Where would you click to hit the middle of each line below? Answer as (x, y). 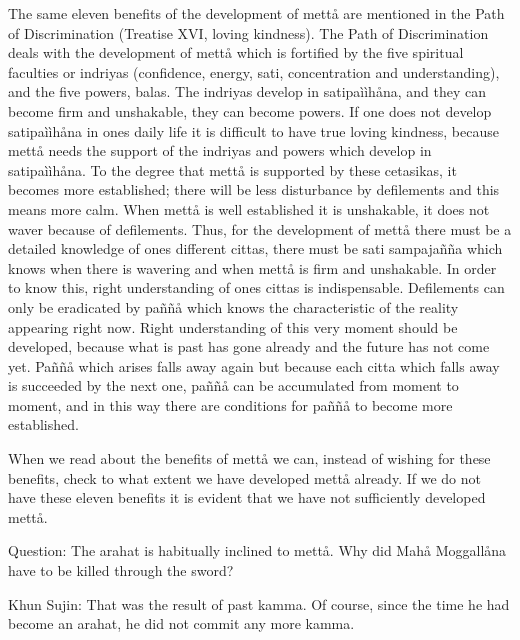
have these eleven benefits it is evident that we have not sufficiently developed (247, 497)
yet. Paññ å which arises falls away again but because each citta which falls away (254, 365)
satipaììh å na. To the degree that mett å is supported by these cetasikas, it (232, 169)
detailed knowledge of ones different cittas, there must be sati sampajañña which (255, 248)
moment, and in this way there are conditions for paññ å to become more (230, 404)
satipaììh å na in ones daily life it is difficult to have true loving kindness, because (253, 130)
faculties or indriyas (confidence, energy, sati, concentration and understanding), (254, 71)
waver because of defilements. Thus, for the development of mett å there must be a (260, 228)
